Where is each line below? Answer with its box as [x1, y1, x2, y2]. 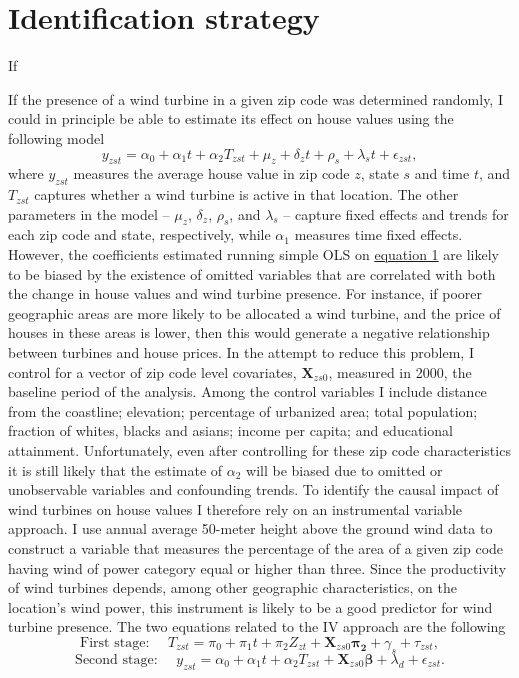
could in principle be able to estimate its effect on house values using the [8, 108, 454, 129]
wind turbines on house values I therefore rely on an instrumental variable [8, 498, 463, 519]
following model [8, 127, 105, 148]
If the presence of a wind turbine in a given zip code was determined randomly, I [8, 88, 503, 109]
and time [414, 163, 470, 184]
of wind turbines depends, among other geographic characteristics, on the [8, 577, 457, 598]
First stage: [80, 635, 150, 650]
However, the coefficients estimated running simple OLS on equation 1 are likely [8, 244, 499, 265]
